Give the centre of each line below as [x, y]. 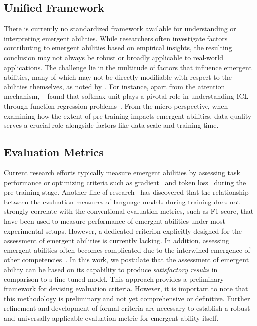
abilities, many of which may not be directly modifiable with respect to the [118, 77]
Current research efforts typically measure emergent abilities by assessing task [122, 172]
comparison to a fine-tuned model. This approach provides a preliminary [114, 279]
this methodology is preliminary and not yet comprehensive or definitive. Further [127, 298]
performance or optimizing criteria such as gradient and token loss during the [125, 182]
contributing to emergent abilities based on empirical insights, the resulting [118, 48]
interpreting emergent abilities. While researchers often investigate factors [116, 38]
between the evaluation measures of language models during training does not [122, 201]
